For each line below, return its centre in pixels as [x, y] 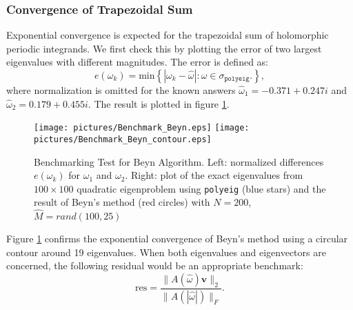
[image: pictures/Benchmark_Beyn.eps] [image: [142, 128]
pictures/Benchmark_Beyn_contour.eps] [123, 139]
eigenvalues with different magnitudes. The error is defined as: [138, 62]
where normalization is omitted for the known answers [121, 90]
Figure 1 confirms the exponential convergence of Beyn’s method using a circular [177, 239]
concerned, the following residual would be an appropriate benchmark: [155, 265]
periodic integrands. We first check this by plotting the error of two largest [164, 48]
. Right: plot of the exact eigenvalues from [214, 175]
